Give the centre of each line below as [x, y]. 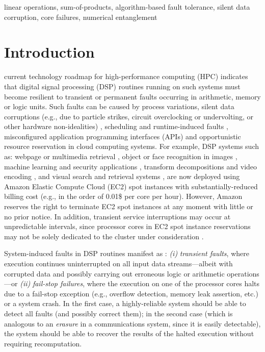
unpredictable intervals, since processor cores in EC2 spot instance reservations [127, 226]
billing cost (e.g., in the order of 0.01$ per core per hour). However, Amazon [123, 196]
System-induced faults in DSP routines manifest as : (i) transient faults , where [127, 253]
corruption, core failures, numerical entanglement [81, 17]
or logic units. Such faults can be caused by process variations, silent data [119, 106]
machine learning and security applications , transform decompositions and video [131, 166]
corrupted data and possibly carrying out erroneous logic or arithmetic [114, 273]
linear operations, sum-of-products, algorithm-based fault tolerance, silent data [127, 7]
